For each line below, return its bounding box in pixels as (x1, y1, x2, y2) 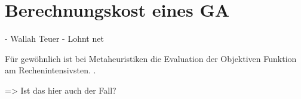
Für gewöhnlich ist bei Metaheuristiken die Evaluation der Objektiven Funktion (5, 52, 297, 64)
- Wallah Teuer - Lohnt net (5, 32, 104, 45)
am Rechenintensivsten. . (5, 64, 96, 76)
